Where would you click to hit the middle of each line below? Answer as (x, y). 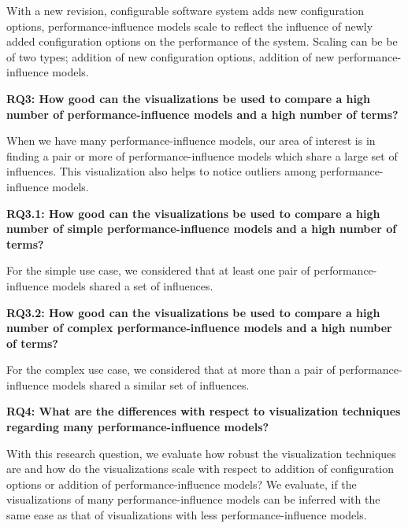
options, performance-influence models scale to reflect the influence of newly (190, 26)
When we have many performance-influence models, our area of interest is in (191, 140)
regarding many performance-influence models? (138, 427)
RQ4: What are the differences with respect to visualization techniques (204, 411)
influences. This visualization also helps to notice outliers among (161, 171)
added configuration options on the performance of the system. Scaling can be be (202, 41)
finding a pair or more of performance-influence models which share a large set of (202, 155)
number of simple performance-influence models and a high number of (202, 229)
